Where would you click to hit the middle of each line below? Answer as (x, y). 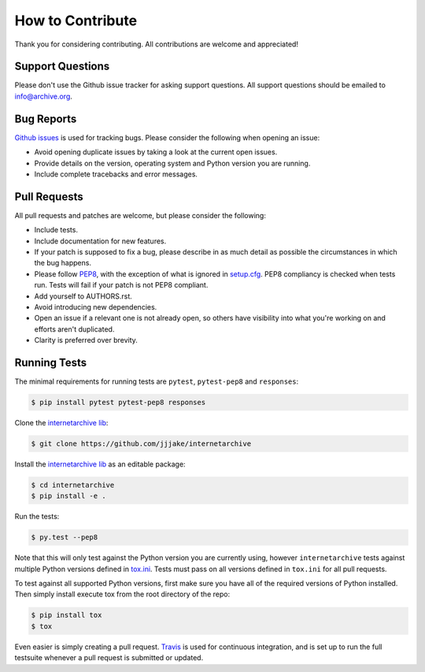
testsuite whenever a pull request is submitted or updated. (109, 658)
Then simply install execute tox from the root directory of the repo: (122, 594)
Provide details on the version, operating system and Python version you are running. (172, 163)
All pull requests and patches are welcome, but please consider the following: (140, 215)
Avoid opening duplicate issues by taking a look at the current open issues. (156, 152)
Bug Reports (46, 119)
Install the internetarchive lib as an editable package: (100, 464)
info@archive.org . (43, 96)
